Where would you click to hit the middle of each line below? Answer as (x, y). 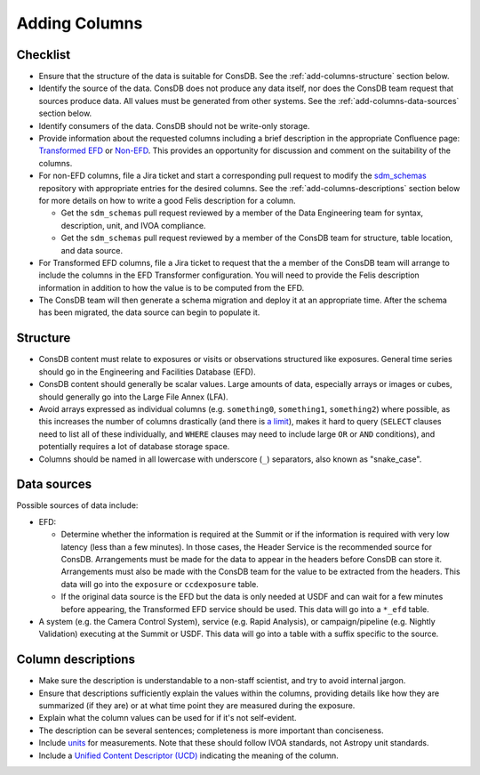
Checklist (44, 55)
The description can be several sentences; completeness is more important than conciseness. (211, 731)
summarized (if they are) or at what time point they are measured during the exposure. (197, 706)
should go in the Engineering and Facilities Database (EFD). (148, 371)
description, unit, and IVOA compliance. (133, 225)
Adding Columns (80, 23)
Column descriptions (76, 660)
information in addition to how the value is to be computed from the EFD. (172, 287)
